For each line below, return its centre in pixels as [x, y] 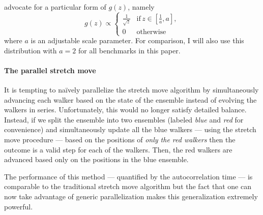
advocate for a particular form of [55, 7]
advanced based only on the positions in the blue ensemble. [96, 159]
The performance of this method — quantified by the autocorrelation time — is [128, 176]
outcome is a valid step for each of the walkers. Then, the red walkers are [118, 149]
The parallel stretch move [50, 70]
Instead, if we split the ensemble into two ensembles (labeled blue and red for [124, 119]
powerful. [19, 206]
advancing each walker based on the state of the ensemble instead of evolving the [130, 99]
